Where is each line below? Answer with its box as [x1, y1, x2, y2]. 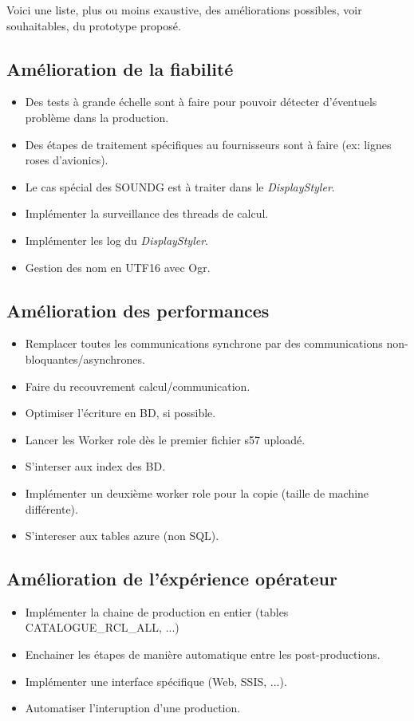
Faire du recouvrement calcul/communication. [25, 377, 250, 394]
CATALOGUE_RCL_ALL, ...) [25, 619, 179, 636]
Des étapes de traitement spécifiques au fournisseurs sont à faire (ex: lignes [25, 136, 392, 152]
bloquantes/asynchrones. [25, 350, 145, 367]
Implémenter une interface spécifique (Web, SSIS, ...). [25, 672, 287, 689]
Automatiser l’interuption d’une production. [25, 699, 241, 716]
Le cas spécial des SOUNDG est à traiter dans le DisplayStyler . [25, 178, 335, 195]
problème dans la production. [25, 108, 169, 125]
